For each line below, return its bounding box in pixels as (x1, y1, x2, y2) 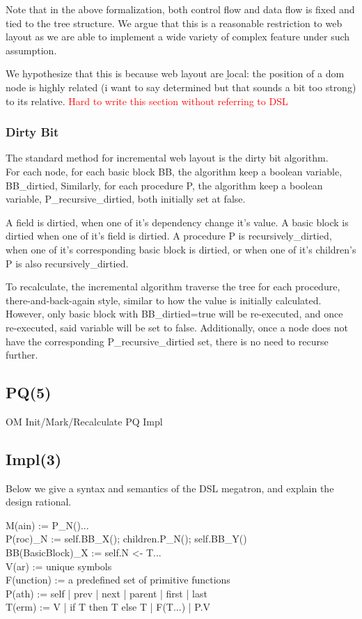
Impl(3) (6, 448, 62, 469)
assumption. (6, 42, 57, 57)
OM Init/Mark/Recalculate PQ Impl (6, 414, 163, 428)
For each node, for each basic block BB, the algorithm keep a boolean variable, (6, 164, 343, 178)
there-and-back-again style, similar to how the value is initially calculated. (6, 292, 322, 307)
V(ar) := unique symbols (6, 558, 112, 573)
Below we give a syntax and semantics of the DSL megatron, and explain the (6, 480, 334, 495)
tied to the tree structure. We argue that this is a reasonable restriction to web (6, 15, 343, 30)
